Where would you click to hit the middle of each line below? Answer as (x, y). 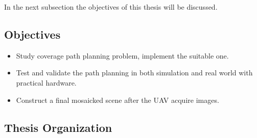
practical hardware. (46, 82)
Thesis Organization (58, 127)
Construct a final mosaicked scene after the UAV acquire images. (118, 100)
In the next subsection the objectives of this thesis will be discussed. (111, 7)
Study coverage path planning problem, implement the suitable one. (122, 55)
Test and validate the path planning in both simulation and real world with (134, 73)
